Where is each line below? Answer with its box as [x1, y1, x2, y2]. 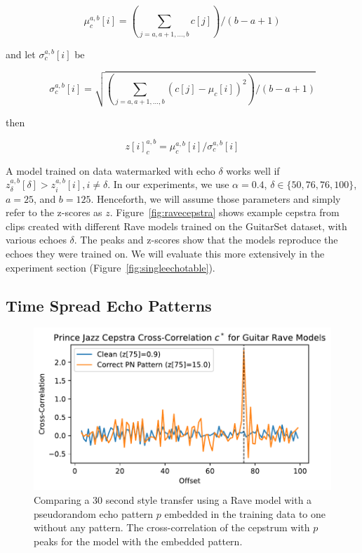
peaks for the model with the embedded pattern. [34, 533, 243, 548]
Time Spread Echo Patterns [6, 294, 212, 316]
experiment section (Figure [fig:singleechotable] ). [6, 260, 215, 274]
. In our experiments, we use [107, 177, 229, 192]
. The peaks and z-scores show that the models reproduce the [74, 232, 338, 247]
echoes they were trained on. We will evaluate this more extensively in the [6, 246, 325, 260]
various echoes [6, 232, 67, 247]
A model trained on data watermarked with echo [6, 163, 215, 178]
